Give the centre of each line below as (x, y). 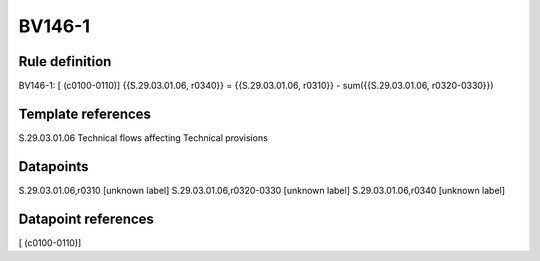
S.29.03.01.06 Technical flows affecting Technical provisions (143, 137)
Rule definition (65, 61)
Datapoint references (86, 218)
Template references (85, 113)
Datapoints (53, 166)
